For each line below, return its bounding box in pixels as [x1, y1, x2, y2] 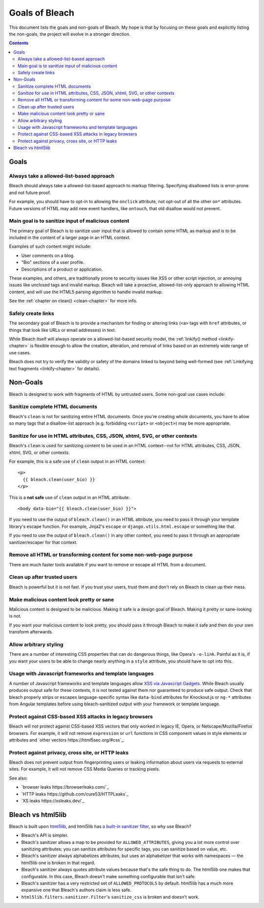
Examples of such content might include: [9, 243, 91, 249]
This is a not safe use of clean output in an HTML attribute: [9, 494, 130, 500]
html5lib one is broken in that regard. [21, 860, 95, 865]
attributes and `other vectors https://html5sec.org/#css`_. [9, 737, 125, 743]
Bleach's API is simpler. [21, 832, 68, 838]
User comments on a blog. [21, 252, 75, 259]
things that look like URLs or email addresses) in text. [9, 327, 116, 333]
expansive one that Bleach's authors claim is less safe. [21, 887, 132, 893]
